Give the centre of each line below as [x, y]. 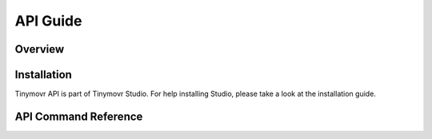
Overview [40, 49]
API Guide [48, 21]
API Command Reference [79, 116]
